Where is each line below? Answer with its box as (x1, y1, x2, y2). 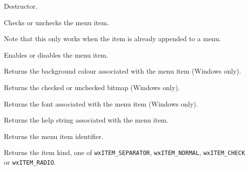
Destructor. (4, 1, 38, 11)
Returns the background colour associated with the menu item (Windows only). (4, 66, 241, 76)
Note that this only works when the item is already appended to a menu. (4, 33, 221, 44)
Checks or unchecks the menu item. (4, 17, 109, 27)
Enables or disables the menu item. (4, 49, 108, 60)
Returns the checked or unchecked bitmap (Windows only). (4, 82, 180, 92)
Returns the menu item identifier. (4, 131, 103, 141)
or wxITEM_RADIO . (4, 157, 56, 167)
